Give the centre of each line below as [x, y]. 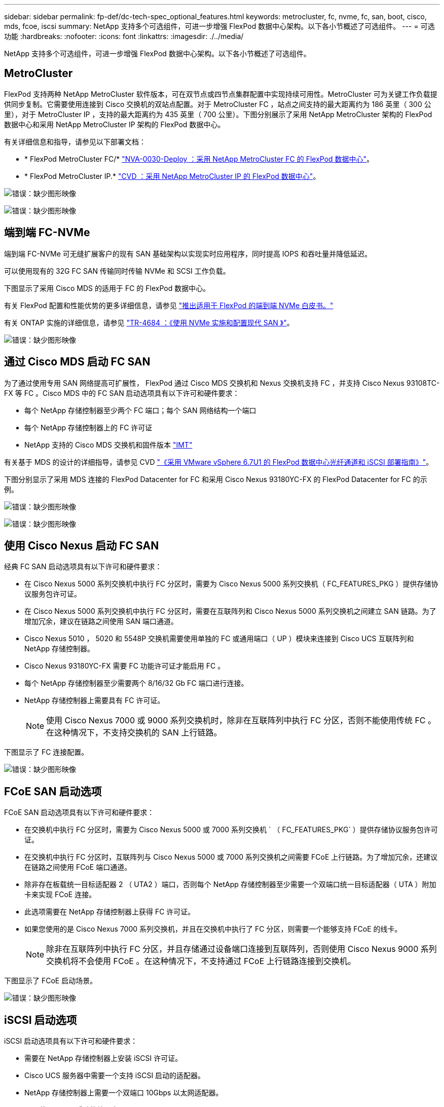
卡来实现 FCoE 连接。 [60, 895]
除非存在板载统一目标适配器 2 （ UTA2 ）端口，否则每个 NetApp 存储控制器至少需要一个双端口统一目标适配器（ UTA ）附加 [230, 884]
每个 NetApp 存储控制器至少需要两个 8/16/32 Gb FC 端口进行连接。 [136, 683]
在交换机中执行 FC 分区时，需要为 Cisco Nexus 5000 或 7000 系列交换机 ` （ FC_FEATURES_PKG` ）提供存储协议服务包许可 [231, 830]
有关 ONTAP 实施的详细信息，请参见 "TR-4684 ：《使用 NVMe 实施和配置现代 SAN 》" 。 [149, 322]
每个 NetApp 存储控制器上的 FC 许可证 [88, 427]
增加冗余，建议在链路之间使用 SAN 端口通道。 [101, 621]
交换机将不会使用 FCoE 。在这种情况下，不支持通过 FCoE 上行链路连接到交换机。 [201, 961]
